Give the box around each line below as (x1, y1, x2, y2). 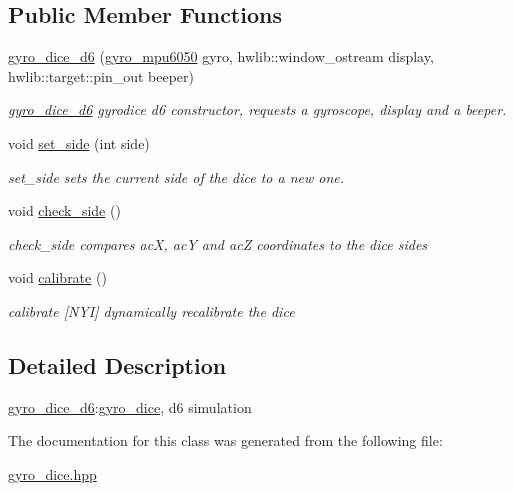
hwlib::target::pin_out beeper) (8, 65, 195, 86)
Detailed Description (8, 349, 227, 380)
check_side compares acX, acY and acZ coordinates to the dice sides (8, 233, 428, 254)
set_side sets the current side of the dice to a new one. (8, 166, 345, 187)
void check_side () (8, 200, 121, 221)
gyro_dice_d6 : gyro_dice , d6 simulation (8, 396, 252, 417)
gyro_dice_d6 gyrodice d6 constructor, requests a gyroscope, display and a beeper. (8, 99, 507, 120)
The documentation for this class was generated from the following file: (8, 430, 443, 451)
